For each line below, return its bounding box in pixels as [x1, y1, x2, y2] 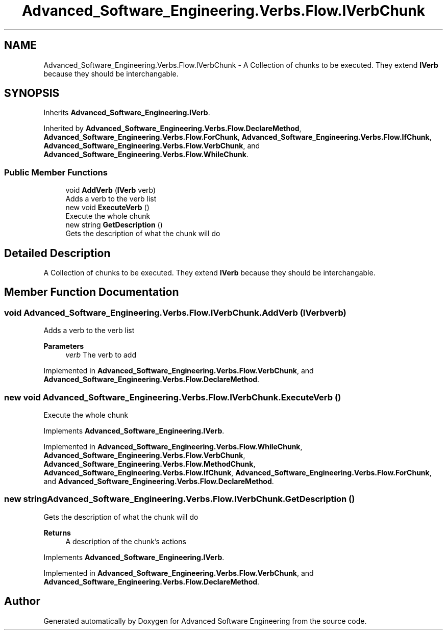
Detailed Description [4, 246, 111, 260]
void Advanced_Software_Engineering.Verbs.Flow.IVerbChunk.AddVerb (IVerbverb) [4, 307, 346, 318]
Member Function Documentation [4, 286, 179, 299]
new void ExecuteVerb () [65, 203, 150, 212]
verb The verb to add [65, 350, 137, 360]
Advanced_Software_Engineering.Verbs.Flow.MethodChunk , [43, 460, 256, 468]
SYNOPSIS [4, 87, 60, 100]
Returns [43, 528, 71, 537]
